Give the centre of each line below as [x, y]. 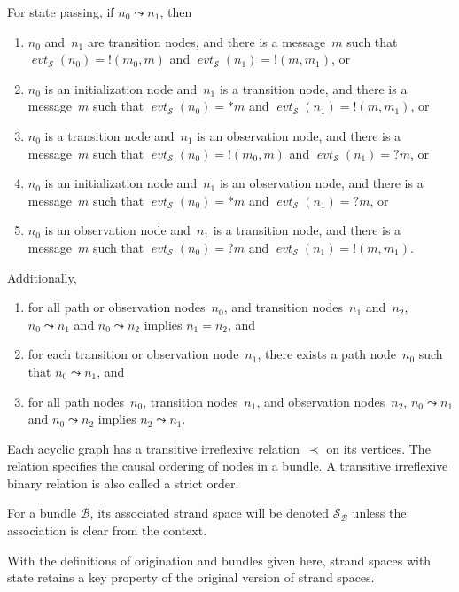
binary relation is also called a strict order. [123, 483]
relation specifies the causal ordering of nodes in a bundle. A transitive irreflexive [228, 466]
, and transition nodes [284, 307]
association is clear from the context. [107, 530]
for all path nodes [76, 401]
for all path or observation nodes [117, 307]
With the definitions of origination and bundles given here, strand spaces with [219, 560]
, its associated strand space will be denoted [210, 513]
